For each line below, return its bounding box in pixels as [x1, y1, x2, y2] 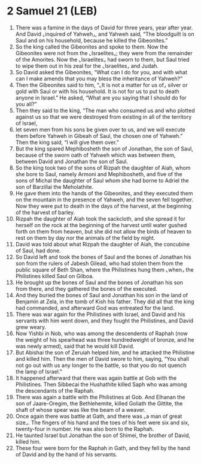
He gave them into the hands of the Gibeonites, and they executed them [15, 189, 193, 197]
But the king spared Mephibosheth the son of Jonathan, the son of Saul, [15, 145, 193, 152]
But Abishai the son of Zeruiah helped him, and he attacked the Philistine [15, 349, 195, 356]
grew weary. [15, 323, 47, 330]
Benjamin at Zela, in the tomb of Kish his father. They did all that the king [15, 298, 194, 305]
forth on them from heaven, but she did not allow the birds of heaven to [15, 228, 192, 235]
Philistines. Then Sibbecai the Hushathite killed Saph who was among [15, 381, 187, 388]
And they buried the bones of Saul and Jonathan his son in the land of [15, 291, 188, 299]
